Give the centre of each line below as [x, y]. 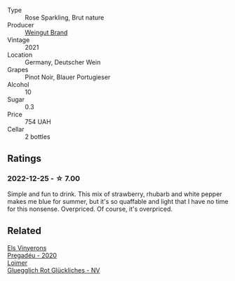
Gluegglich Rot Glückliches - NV [54, 270]
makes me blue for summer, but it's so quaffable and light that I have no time [118, 201]
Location [20, 55]
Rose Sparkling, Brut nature [65, 18]
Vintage [19, 40]
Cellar [16, 129]
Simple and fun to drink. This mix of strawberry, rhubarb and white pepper [115, 194]
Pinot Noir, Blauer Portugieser [68, 77]
